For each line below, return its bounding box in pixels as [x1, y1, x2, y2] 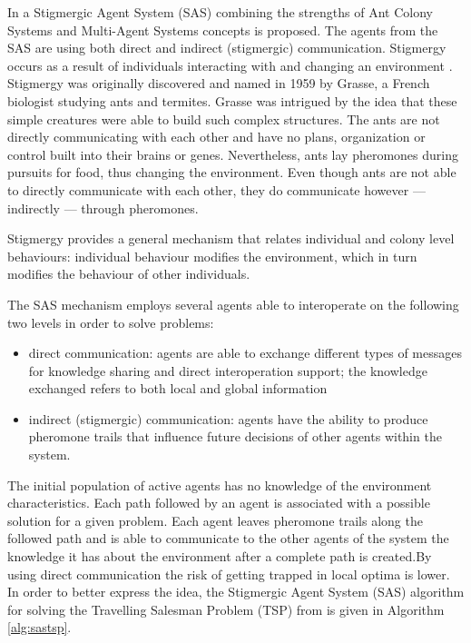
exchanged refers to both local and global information [28, 379, 328, 398]
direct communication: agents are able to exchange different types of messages [28, 343, 462, 362]
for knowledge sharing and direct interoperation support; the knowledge [28, 361, 427, 380]
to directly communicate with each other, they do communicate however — [7, 180, 426, 199]
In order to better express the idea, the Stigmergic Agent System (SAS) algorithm [7, 582, 465, 601]
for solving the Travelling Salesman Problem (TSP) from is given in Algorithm [7, 599, 445, 618]
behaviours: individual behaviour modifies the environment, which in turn [7, 246, 417, 265]
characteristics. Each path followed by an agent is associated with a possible [7, 493, 430, 512]
